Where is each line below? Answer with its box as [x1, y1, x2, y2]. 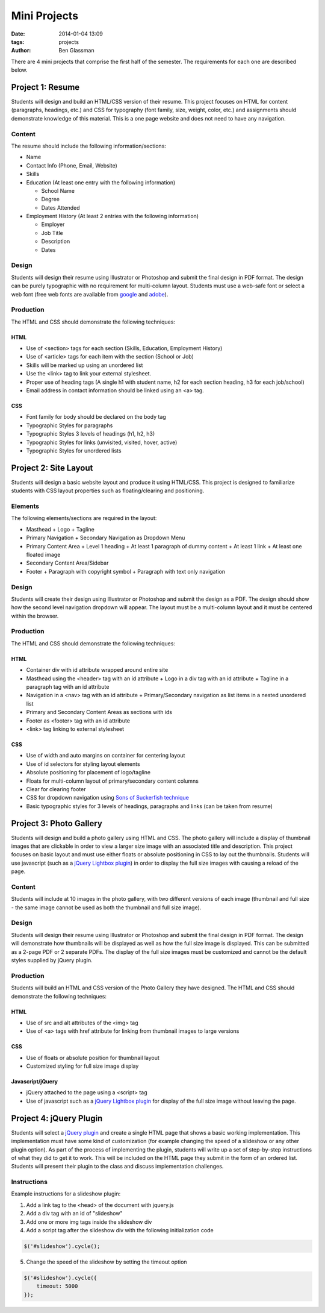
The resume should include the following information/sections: [11, 142, 167, 149]
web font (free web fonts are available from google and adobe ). [11, 290, 169, 298]
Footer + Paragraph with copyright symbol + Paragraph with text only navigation [26, 568, 226, 575]
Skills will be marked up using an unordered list [26, 362, 143, 369]
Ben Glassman [58, 47, 94, 54]
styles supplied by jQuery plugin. [11, 957, 93, 964]
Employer [41, 221, 65, 228]
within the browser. [11, 612, 59, 619]
